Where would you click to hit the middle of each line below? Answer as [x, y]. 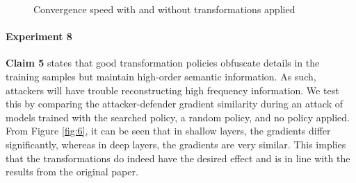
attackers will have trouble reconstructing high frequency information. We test [172, 90]
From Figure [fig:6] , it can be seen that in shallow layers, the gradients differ [168, 131]
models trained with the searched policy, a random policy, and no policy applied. [178, 117]
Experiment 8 [39, 36]
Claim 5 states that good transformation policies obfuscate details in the [163, 63]
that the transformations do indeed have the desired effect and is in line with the [178, 158]
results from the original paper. [72, 172]
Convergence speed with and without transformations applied [164, 9]
